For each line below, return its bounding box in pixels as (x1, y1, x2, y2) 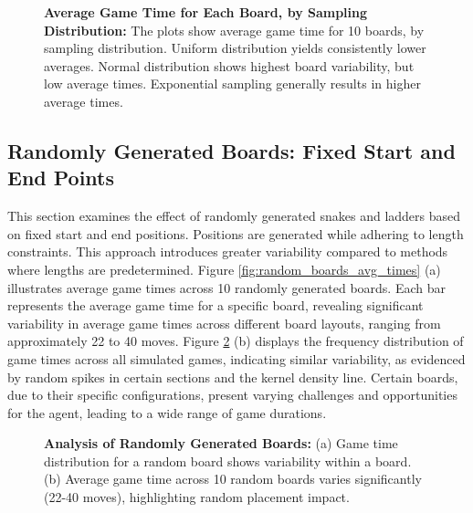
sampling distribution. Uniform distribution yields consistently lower (44, 38, 426, 58)
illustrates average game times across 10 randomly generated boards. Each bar (7, 277, 447, 297)
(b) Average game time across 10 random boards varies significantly (44, 469, 422, 488)
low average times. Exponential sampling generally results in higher (44, 74, 421, 93)
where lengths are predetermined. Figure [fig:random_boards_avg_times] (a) (7, 259, 441, 278)
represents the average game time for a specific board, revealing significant (7, 296, 424, 315)
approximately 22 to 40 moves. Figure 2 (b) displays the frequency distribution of (7, 331, 464, 351)
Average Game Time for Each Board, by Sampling (44, 3, 368, 21)
